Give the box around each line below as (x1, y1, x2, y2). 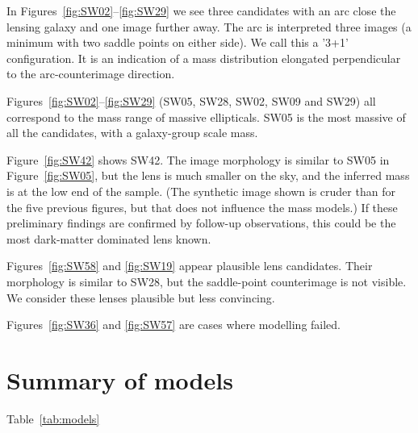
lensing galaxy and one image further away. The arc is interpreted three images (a (6, 18, 412, 35)
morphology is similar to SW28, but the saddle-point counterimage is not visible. (6, 273, 407, 289)
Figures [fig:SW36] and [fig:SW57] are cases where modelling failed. (6, 316, 341, 333)
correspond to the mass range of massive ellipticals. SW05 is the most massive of (6, 108, 406, 125)
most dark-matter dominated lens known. (6, 230, 211, 247)
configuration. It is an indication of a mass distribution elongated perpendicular (6, 49, 401, 66)
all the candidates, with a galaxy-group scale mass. (6, 124, 258, 141)
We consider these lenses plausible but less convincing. (6, 289, 275, 306)
